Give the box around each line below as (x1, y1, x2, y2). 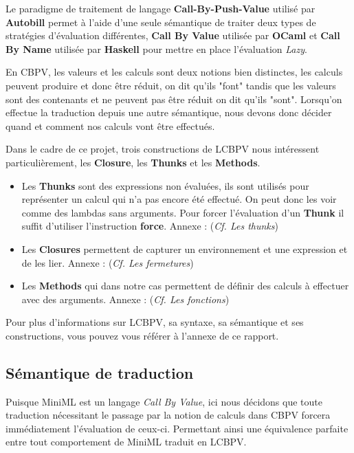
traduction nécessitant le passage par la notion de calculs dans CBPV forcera (5, 408, 331, 422)
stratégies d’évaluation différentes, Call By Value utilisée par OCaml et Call (5, 28, 340, 43)
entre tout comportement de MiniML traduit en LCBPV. (5, 434, 247, 449)
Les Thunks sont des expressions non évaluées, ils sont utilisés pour (21, 178, 309, 192)
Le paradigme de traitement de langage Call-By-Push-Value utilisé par (5, 1, 316, 15)
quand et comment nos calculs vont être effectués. (5, 118, 215, 133)
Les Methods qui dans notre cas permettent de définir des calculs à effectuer (21, 278, 349, 293)
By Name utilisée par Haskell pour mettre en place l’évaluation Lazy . (5, 41, 307, 56)
